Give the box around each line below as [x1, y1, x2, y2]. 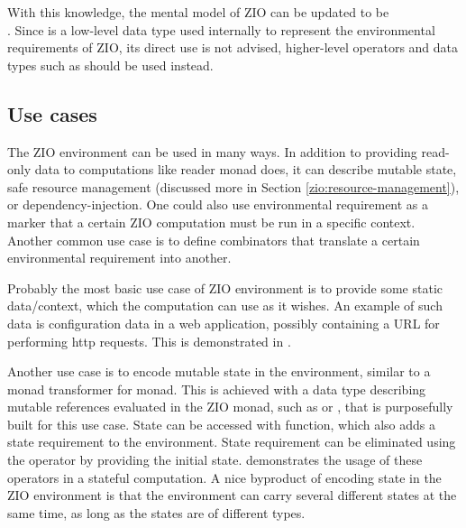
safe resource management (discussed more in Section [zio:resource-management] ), [7, 177, 460, 196]
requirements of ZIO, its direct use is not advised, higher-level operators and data [7, 38, 459, 57]
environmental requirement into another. [7, 248, 232, 267]
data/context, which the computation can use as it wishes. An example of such [7, 296, 443, 315]
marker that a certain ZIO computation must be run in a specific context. [7, 212, 416, 231]
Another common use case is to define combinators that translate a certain [7, 230, 420, 249]
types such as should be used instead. [7, 55, 214, 74]
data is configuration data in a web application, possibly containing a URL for [7, 313, 440, 332]
